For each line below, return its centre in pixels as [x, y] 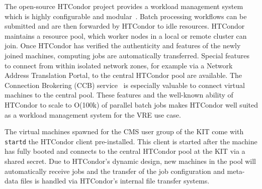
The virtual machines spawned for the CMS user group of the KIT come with [124, 131]
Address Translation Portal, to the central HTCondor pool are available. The [123, 75]
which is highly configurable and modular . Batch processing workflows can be [126, 16]
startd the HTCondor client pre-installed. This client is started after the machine [131, 141]
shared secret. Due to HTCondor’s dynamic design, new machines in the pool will [130, 161]
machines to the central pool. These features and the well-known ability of [119, 95]
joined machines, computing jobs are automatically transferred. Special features [127, 55]
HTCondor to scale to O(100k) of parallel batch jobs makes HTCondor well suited [132, 104]
